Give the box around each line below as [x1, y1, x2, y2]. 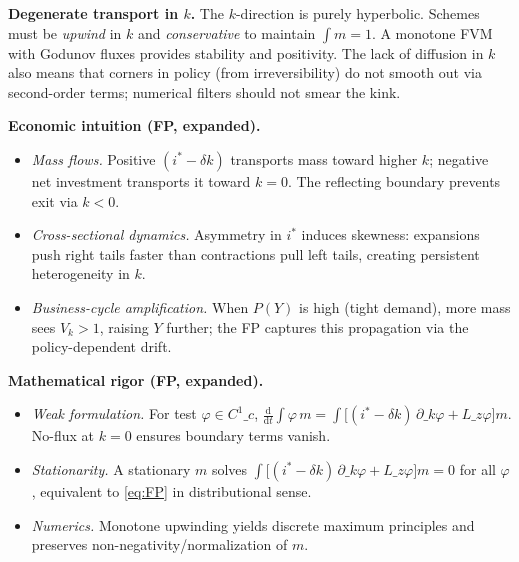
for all [459, 458, 496, 479]
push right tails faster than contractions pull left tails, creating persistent [31, 243, 480, 264]
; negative [429, 148, 489, 169]
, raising [99, 316, 149, 337]
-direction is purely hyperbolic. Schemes [235, 3, 480, 23]
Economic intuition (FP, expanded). [8, 115, 261, 136]
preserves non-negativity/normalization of [31, 534, 288, 555]
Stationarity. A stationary [31, 458, 191, 479]
